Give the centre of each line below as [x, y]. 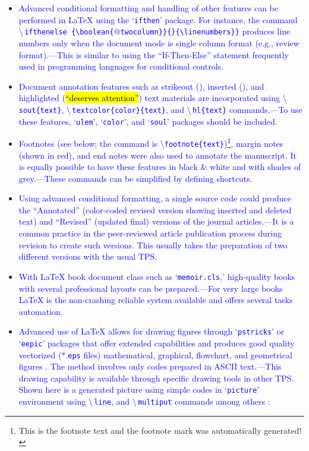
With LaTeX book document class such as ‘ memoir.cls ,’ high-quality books [157, 276]
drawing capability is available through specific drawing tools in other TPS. [156, 378]
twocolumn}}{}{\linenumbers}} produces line [205, 31]
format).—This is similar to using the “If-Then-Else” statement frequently [154, 54]
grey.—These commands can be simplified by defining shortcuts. [135, 178]
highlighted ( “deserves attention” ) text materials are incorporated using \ [153, 98]
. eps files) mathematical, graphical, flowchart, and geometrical [179, 354]
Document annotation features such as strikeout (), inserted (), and [141, 86]
